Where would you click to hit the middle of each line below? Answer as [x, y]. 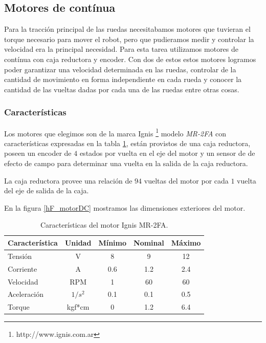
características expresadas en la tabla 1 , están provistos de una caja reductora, [127, 143]
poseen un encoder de [38, 153]
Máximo [186, 242]
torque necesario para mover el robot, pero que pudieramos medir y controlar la [129, 39]
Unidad [78, 242]
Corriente [23, 268]
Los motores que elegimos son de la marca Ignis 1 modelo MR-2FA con [115, 132]
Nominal [149, 242]
